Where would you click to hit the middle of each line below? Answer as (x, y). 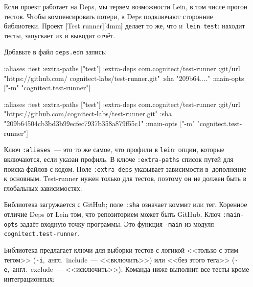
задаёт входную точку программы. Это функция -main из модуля (117, 223)
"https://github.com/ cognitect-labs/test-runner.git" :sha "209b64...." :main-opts (124, 78)
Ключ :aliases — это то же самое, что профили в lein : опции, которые (114, 149)
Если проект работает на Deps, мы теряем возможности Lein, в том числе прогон (126, 6)
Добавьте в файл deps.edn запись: (56, 52)
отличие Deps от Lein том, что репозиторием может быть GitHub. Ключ (112, 214)
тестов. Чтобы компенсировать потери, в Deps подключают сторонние (109, 16)
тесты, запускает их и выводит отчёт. (60, 35)
